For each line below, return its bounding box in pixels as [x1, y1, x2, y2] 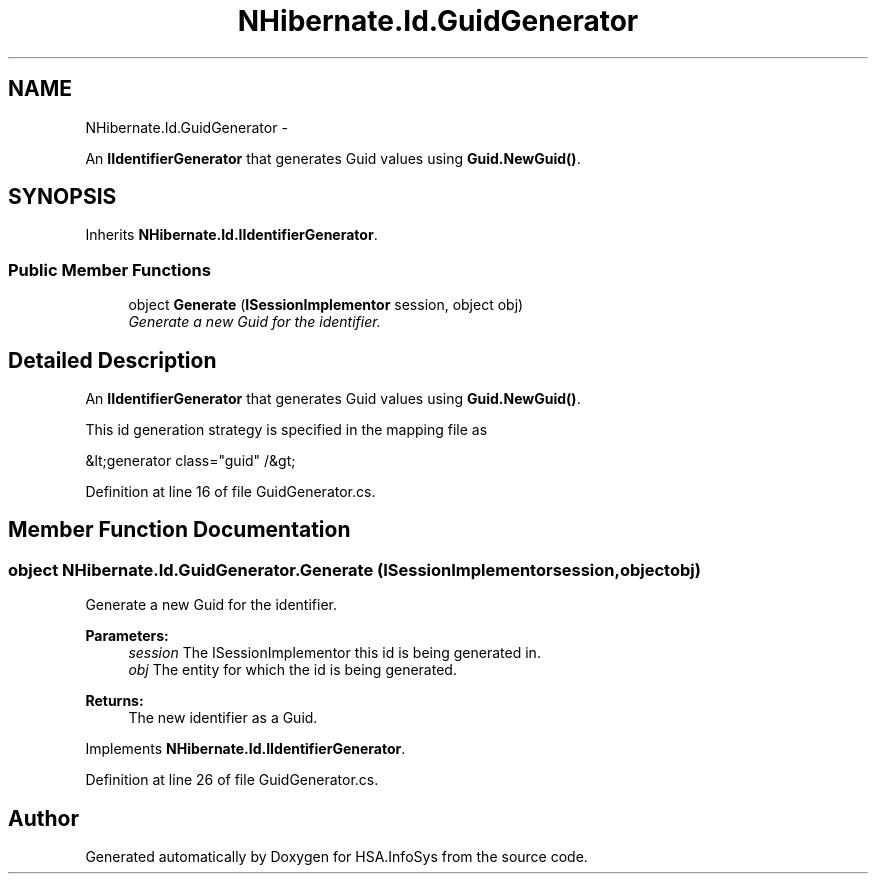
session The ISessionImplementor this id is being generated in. [128, 644, 541, 662]
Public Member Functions [8, 259, 211, 280]
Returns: [85, 692, 144, 710]
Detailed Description [8, 347, 217, 373]
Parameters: [85, 627, 169, 645]
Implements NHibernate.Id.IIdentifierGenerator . [85, 740, 406, 758]
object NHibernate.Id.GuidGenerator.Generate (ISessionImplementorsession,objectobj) [8, 559, 701, 580]
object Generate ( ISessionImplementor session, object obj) [128, 296, 524, 314]
